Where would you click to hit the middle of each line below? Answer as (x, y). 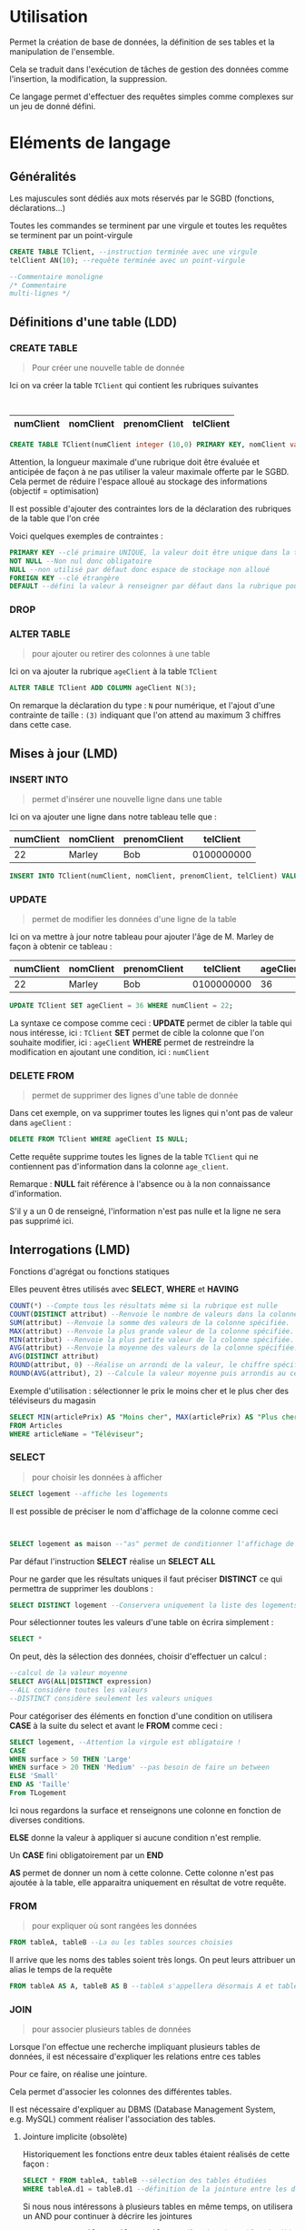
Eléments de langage (90, 143)
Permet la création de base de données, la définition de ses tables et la (142, 42)
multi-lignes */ (40, 294)
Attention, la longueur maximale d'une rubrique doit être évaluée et (135, 462)
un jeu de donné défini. (53, 105)
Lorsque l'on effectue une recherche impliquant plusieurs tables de (135, 2047)
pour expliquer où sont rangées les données (114, 1926)
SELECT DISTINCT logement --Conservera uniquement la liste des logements (154, 1605)
